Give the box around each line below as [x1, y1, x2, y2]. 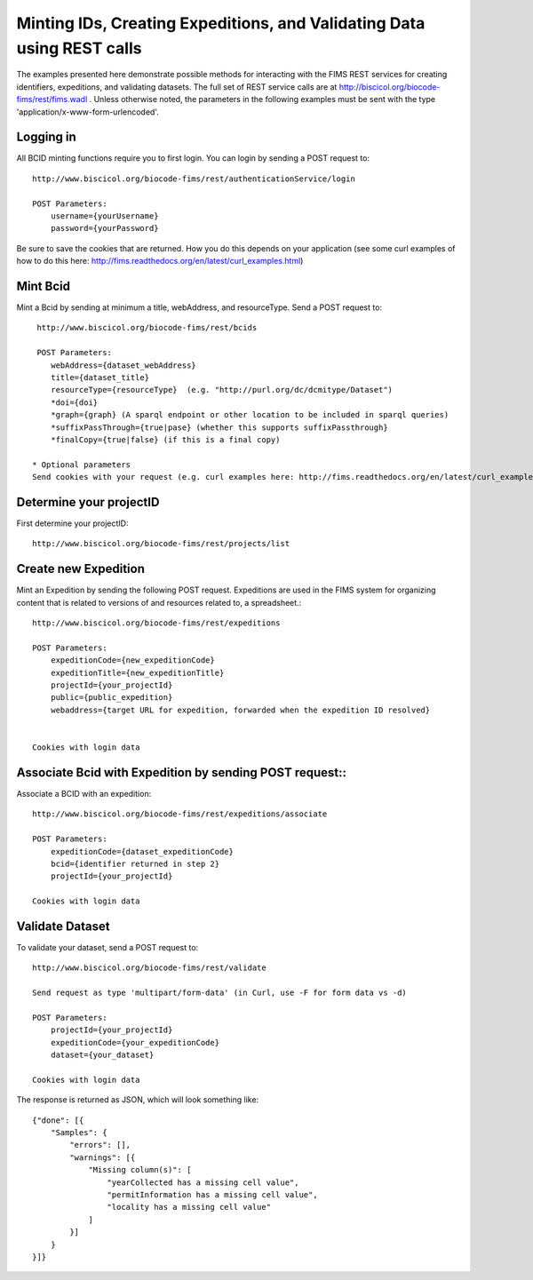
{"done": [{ [32, 1115, 84, 1125]
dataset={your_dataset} [50, 1050, 155, 1061]
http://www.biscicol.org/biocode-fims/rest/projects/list [32, 538, 290, 549]
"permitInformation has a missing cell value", [107, 1190, 319, 1199]
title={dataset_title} [50, 373, 150, 383]
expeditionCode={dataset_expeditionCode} [50, 847, 235, 856]
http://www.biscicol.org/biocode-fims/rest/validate [32, 963, 266, 973]
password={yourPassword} [50, 223, 159, 234]
